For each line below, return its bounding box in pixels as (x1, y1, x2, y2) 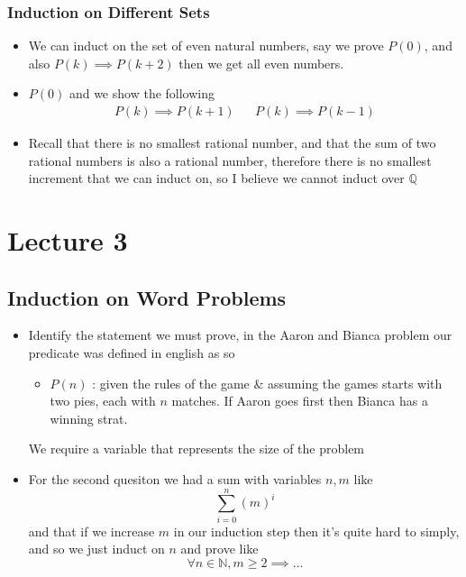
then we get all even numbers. (178, 53, 344, 72)
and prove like (180, 539, 259, 558)
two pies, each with (50, 391, 156, 410)
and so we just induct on (28, 539, 165, 558)
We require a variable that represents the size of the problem (28, 439, 365, 458)
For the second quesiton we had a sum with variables (28, 469, 322, 488)
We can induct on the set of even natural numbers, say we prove (28, 36, 384, 55)
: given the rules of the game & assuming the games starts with (92, 373, 443, 392)
